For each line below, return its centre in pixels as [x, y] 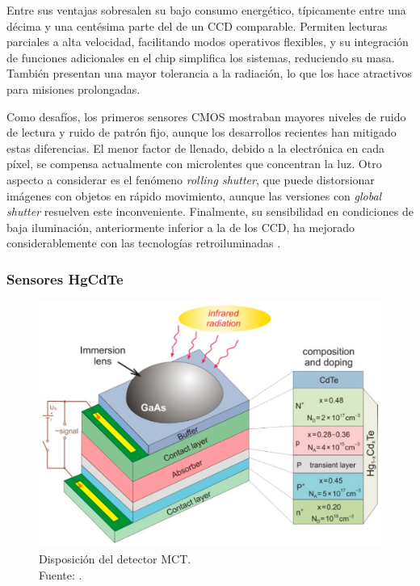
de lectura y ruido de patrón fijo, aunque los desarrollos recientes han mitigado [202, 132]
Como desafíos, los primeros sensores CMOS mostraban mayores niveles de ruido [206, 116]
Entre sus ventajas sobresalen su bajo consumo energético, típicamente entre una [206, 10]
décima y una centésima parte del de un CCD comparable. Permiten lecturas [197, 25]
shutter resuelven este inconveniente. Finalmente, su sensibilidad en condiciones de [210, 211]
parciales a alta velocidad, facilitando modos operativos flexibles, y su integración [208, 42]
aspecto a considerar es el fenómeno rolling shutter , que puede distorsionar [191, 179]
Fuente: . [61, 574]
